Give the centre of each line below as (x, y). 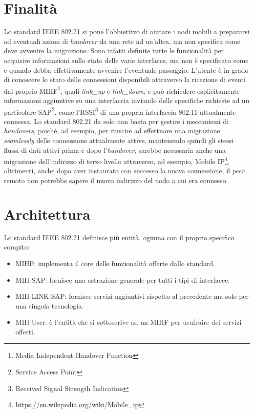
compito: (17, 247)
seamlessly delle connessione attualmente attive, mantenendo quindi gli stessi (119, 140)
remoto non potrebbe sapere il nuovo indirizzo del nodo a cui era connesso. (116, 180)
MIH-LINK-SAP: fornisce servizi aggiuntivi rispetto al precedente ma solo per (132, 296)
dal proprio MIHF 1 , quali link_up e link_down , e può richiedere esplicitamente (122, 90)
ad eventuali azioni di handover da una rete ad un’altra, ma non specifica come (122, 41)
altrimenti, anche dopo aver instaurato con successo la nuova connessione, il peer (124, 171)
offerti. (25, 331)
